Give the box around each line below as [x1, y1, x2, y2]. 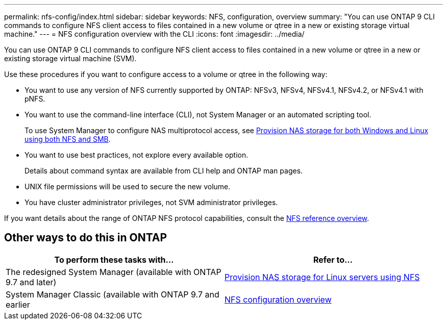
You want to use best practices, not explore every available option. [24, 151, 249, 159]
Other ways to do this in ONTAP [4, 231, 167, 244]
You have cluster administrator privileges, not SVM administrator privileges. [24, 198, 278, 207]
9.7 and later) [6, 277, 57, 287]
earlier [6, 299, 30, 310]
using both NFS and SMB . [24, 135, 111, 143]
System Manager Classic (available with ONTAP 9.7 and [6, 289, 219, 300]
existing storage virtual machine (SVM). [4, 54, 137, 63]
